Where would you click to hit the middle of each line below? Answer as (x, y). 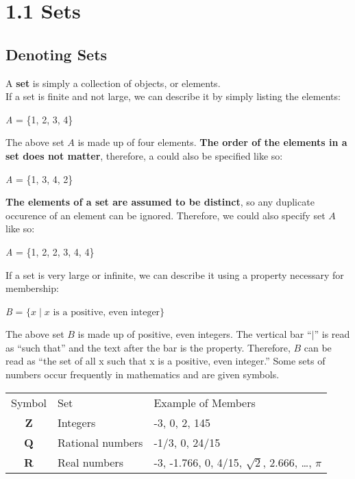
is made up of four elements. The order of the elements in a (212, 142)
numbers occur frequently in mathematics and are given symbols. (143, 374)
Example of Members (205, 402)
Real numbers (90, 462)
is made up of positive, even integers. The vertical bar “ (195, 334)
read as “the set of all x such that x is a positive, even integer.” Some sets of (166, 361)
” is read (332, 334)
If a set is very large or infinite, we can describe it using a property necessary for (175, 274)
